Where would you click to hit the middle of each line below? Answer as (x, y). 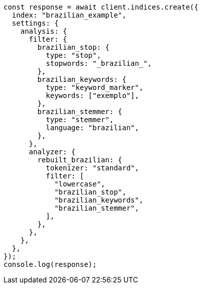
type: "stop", (73, 55)
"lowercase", (80, 184)
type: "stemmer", (80, 120)
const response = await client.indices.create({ (101, 7)
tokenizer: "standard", (92, 168)
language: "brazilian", (92, 128)
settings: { (35, 23)
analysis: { (44, 31)
